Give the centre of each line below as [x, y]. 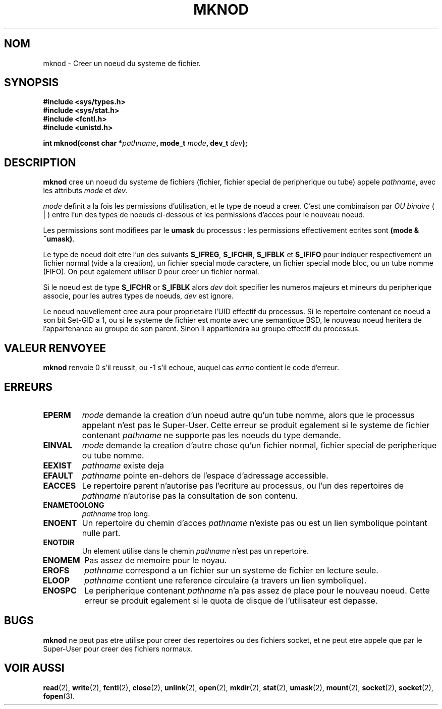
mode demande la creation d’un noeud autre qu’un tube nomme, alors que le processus [248, 415]
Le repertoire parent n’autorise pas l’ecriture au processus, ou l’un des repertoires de [243, 485]
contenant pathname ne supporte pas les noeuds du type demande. [211, 435]
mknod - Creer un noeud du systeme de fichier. [122, 63]
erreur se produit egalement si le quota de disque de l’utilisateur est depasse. [231, 600]
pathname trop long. [116, 513]
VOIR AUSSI [34, 668]
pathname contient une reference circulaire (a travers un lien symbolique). [226, 580]
